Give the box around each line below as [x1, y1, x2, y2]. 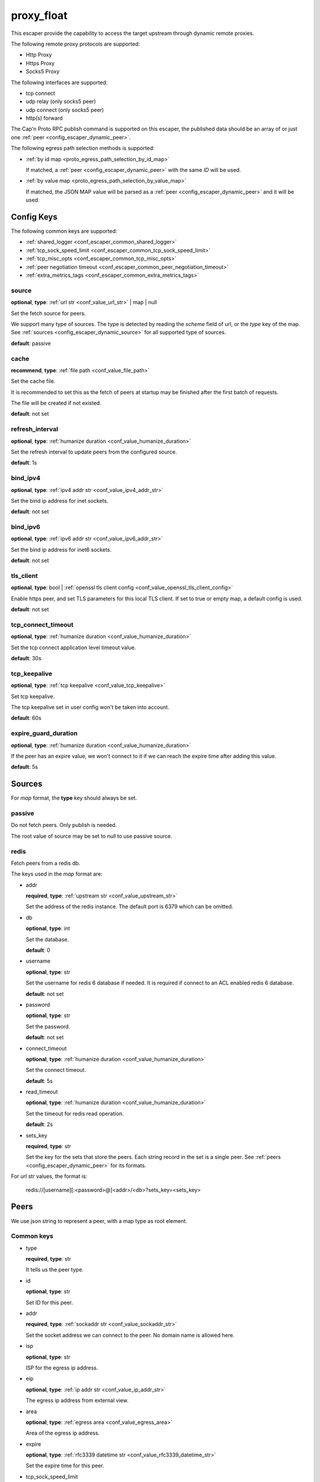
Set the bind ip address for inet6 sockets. [11, 546, 112, 553]
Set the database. [25, 935, 69, 943]
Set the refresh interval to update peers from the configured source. [11, 448, 177, 455]
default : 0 [25, 947, 50, 954]
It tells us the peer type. [25, 1266, 84, 1273]
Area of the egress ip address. [25, 1429, 100, 1437]
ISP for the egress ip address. [25, 1364, 98, 1371]
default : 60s [11, 714, 41, 721]
